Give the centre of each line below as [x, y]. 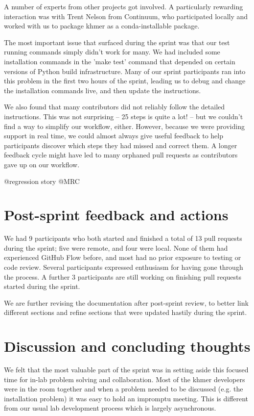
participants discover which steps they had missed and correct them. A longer [121, 145]
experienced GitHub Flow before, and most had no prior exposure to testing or [123, 257]
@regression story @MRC [42, 181]
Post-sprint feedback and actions [116, 215]
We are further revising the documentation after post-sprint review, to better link [126, 302]
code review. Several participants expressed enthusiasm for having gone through [124, 267]
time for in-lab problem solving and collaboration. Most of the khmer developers [125, 379]
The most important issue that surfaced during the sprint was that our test [117, 42]
